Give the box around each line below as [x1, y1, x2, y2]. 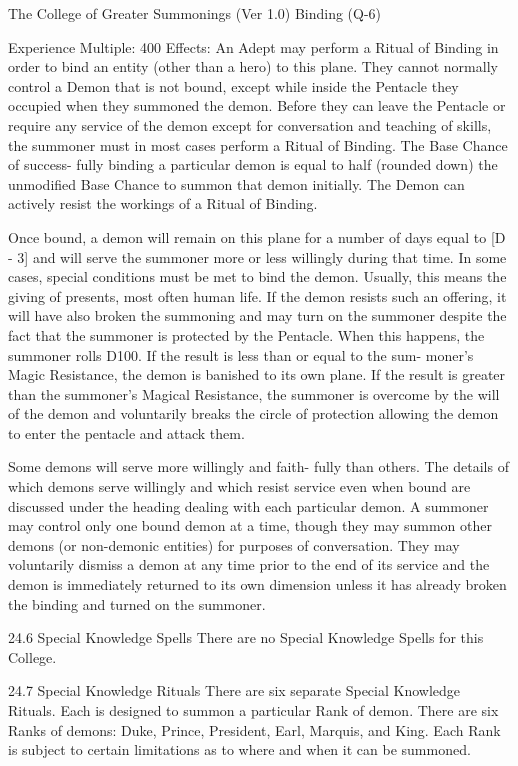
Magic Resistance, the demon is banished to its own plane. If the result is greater [8, 364, 506, 385]
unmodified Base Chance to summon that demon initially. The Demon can [8, 173, 465, 194]
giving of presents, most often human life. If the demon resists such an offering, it [8, 285, 507, 306]
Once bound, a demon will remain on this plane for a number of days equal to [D [8, 226, 506, 247]
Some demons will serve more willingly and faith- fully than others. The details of [8, 456, 509, 477]
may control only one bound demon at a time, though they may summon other [8, 515, 492, 536]
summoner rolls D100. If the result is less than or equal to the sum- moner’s [8, 344, 474, 365]
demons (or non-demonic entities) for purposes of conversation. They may [8, 534, 460, 555]
